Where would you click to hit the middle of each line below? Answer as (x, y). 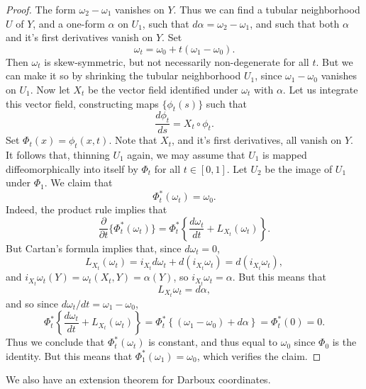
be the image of (299, 168)
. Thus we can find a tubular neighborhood (267, 9)
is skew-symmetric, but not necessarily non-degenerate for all (177, 61)
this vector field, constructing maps (82, 103)
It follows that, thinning (58, 154)
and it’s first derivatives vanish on (79, 37)
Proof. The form (41, 9)
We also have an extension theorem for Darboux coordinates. (138, 379)
